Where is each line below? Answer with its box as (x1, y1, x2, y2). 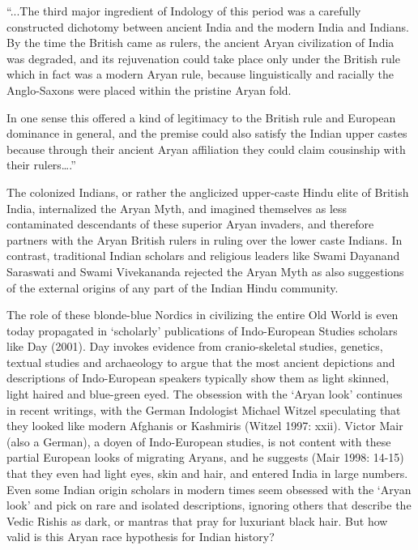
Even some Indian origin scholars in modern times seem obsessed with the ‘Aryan (6, 480, 412, 497)
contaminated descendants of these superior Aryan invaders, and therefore (6, 215, 374, 232)
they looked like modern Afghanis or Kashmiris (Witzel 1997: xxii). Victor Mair (6, 417, 403, 434)
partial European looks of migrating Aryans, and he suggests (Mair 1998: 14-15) (6, 449, 404, 466)
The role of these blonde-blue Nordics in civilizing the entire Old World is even (6, 306, 399, 323)
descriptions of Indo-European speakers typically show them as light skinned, (6, 369, 390, 386)
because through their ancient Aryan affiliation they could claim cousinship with (6, 140, 406, 157)
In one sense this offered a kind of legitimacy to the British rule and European (6, 109, 396, 126)
